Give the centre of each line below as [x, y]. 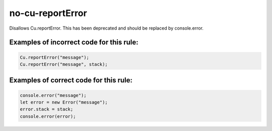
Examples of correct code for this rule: [71, 80]
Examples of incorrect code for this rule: [74, 42]
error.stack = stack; [47, 109]
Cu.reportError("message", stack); [64, 64]
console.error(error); [48, 116]
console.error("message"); [53, 95]
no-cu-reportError [48, 13]
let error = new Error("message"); [64, 102]
